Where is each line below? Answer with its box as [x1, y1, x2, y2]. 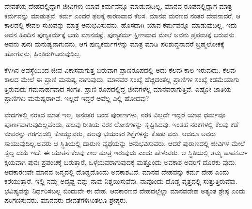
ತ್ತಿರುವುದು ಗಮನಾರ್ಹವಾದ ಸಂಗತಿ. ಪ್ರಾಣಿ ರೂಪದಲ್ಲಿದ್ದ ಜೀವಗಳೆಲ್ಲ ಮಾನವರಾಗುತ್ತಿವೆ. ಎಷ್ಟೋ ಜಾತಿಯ [4, 83, 232, 94]
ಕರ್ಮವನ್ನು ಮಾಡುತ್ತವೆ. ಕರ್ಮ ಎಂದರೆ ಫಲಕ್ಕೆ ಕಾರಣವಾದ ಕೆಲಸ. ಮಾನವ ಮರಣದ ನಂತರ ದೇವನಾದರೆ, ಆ [4, 10, 241, 20]
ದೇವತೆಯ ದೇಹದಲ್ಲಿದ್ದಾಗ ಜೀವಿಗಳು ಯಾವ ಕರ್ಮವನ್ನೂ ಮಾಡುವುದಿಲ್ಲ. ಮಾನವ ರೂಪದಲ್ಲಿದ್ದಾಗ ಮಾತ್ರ [4, 1, 232, 11]
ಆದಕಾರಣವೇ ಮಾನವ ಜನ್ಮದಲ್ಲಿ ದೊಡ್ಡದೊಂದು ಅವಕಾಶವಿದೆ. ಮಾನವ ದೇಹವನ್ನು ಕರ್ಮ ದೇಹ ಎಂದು [4, 166, 229, 177]
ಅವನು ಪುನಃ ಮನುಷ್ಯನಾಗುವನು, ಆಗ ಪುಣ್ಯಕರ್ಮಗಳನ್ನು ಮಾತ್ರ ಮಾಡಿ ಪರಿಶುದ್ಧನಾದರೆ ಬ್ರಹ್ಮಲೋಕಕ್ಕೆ [4, 39, 224, 49]
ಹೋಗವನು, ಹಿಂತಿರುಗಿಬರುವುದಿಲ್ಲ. [4, 48, 82, 58]
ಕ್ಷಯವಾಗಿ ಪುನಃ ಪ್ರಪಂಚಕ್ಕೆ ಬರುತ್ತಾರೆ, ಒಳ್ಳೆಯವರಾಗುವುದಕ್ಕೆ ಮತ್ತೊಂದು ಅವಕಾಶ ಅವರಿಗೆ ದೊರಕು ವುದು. [4, 157, 237, 167]
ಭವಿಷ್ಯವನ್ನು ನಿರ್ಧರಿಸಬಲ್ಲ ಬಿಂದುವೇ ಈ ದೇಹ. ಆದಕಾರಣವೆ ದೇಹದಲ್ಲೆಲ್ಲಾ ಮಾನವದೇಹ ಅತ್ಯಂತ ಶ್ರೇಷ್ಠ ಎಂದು [4, 185, 246, 195]
